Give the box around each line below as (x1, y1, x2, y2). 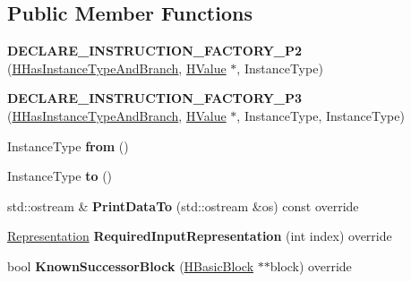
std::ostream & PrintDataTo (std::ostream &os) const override (7, 196, 359, 215)
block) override (270, 256, 352, 275)
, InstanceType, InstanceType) (236, 106, 405, 124)
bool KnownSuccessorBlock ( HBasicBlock (7, 256, 254, 275)
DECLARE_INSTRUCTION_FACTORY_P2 (7, 41, 303, 60)
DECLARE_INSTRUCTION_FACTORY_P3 (7, 89, 303, 107)
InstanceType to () (7, 167, 113, 185)
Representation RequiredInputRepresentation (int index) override (7, 226, 392, 245)
